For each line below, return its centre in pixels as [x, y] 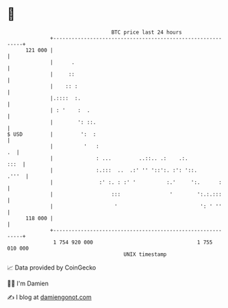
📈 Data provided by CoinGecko [52, 268]
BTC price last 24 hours [147, 32]
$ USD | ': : [52, 134]
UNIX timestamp [145, 254]
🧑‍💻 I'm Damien [28, 283]
